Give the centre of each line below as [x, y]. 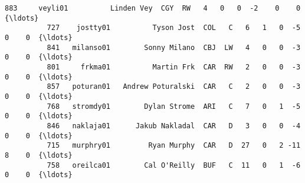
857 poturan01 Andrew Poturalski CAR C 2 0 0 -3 [174, 87]
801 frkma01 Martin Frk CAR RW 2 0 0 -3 [174, 67]
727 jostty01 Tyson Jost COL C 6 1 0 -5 [174, 28]
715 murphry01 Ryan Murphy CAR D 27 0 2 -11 [174, 146]
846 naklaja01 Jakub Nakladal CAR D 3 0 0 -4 [174, 126]
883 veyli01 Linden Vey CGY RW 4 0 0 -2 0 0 [153, 8]
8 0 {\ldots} [39, 155]
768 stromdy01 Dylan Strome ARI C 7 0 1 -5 [174, 106]
